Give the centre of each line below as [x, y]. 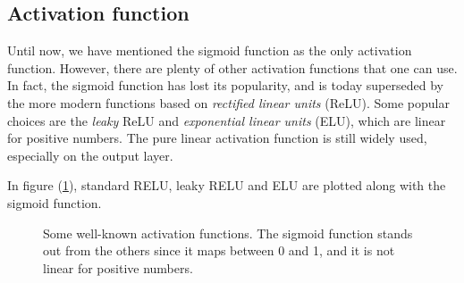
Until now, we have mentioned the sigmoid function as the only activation [210, 50]
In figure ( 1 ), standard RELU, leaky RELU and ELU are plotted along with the [227, 185]
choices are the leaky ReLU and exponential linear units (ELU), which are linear [227, 120]
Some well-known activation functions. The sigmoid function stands [228, 233]
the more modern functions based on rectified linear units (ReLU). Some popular [228, 102]
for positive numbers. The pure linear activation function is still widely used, [217, 138]
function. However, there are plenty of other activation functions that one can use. [232, 67]
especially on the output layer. [90, 155]
